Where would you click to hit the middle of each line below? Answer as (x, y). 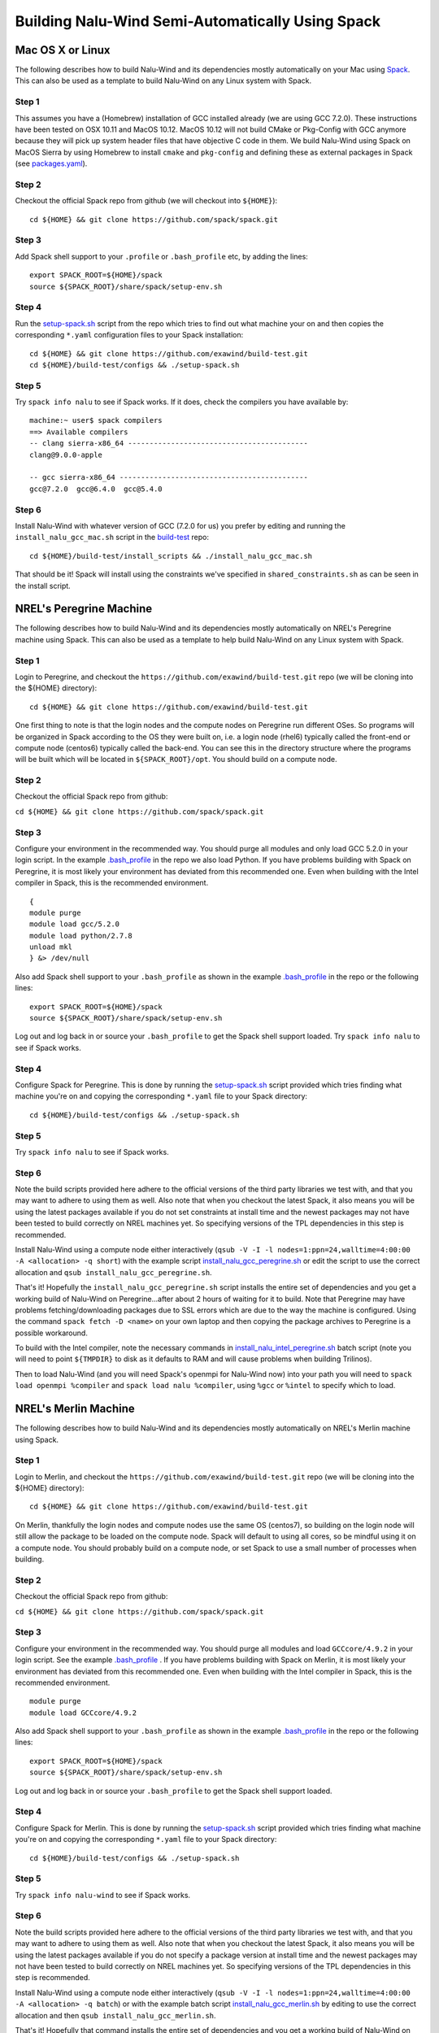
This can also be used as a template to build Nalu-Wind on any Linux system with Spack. (163, 81)
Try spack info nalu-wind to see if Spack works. (103, 1895)
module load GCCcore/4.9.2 (83, 1713)
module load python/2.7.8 (81, 936)
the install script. (43, 586)
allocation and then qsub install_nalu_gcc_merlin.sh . (115, 2015)
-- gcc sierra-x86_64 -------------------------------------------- (169, 477)
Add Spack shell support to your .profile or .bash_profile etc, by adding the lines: (161, 256)
